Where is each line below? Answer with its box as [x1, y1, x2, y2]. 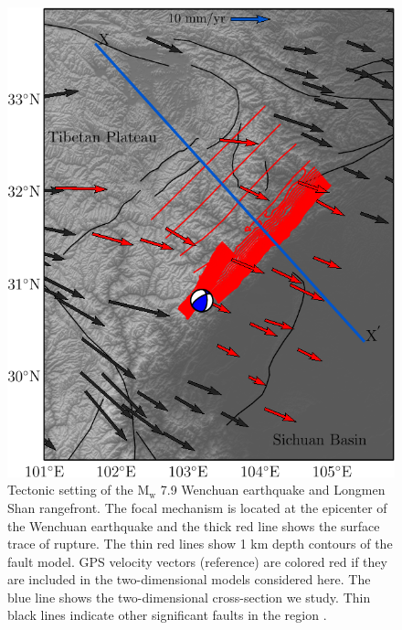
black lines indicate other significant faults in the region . [7, 605, 327, 625]
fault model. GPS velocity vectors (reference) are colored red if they [7, 551, 387, 571]
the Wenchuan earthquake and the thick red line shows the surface [7, 516, 380, 535]
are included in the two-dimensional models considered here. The [7, 570, 371, 589]
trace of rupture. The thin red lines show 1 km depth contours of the [7, 534, 393, 553]
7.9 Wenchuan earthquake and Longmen [160, 480, 386, 499]
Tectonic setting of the [7, 480, 133, 499]
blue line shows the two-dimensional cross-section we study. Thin [7, 587, 371, 606]
